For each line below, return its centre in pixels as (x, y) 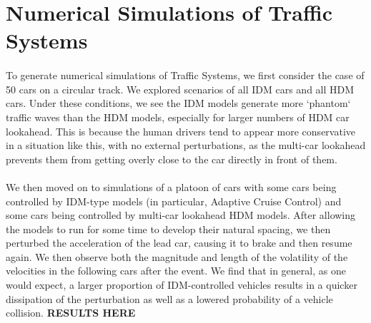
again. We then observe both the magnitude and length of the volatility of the (177, 256)
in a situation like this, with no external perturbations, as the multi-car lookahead (186, 145)
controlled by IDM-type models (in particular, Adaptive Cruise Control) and (174, 201)
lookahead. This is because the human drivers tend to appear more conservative (181, 131)
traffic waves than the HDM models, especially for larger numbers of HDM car (178, 117)
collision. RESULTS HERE (71, 313)
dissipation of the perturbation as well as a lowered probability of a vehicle (169, 298)
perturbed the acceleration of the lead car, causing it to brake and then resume (179, 243)
